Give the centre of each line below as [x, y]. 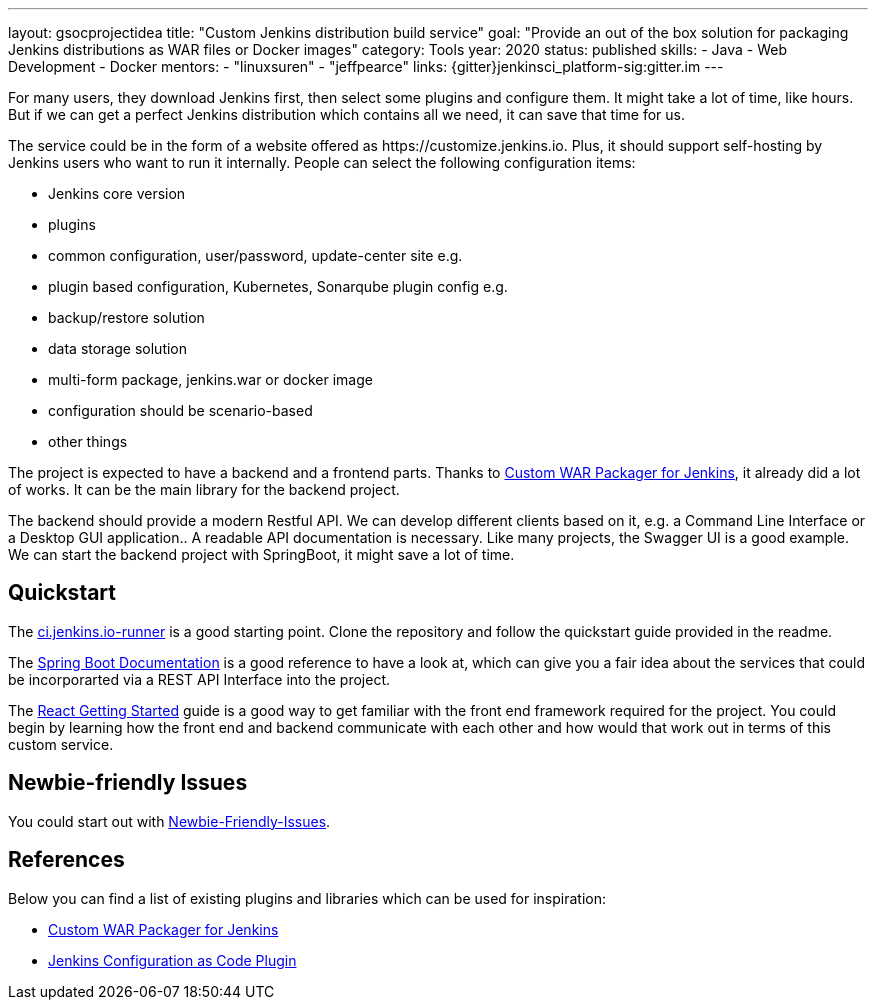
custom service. [61, 744]
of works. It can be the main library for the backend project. [204, 489]
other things [88, 441]
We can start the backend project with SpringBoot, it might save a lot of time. [261, 554]
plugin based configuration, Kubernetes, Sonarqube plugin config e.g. [278, 286]
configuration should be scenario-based [180, 410]
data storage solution [118, 348]
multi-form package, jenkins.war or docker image [210, 379]
